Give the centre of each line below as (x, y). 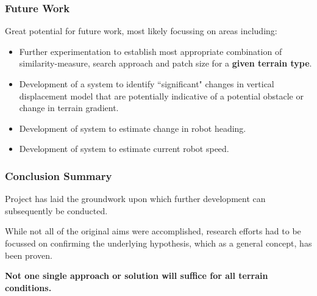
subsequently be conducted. (56, 210)
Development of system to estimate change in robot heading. (133, 128)
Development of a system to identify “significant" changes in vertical (147, 84)
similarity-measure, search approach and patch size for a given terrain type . (166, 63)
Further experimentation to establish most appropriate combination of (151, 51)
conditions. (28, 287)
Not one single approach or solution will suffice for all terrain (137, 276)
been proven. (29, 255)
